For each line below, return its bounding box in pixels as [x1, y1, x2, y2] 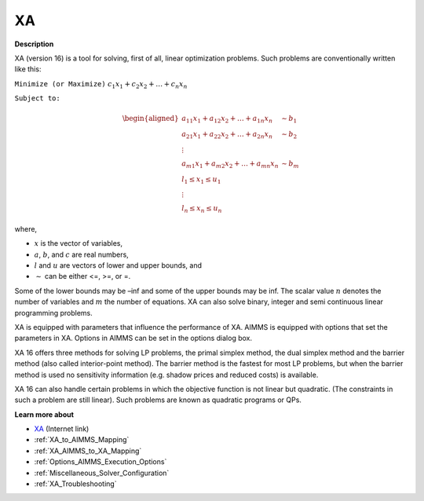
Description [14, 39, 54, 49]
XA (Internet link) [34, 424, 90, 433]
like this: [14, 64, 42, 74]
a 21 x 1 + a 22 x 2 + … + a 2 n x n [181, 130, 273, 141]
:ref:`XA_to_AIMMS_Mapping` [34, 435, 130, 444]
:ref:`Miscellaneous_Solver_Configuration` [34, 468, 170, 477]
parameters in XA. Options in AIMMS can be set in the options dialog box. [14, 334, 253, 343]
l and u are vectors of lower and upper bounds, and [34, 261, 203, 270]
